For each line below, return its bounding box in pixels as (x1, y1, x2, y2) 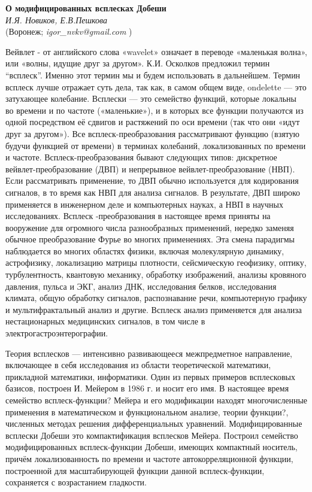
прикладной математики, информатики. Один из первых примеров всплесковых (5, 370, 295, 382)
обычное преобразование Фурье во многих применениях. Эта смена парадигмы (5, 233, 295, 245)
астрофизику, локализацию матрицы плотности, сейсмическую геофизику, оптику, (5, 256, 307, 269)
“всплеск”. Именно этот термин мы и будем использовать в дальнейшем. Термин (5, 68, 301, 81)
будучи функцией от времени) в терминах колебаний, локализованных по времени (5, 139, 306, 151)
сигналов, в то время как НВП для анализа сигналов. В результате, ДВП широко (5, 186, 301, 198)
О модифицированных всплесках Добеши (5, 2, 166, 14)
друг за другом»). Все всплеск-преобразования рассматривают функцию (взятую (5, 127, 300, 139)
